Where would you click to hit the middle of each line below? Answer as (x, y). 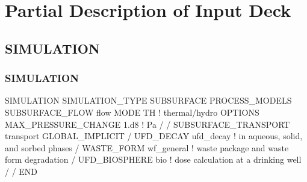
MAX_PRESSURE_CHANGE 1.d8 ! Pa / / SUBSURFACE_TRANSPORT (147, 124)
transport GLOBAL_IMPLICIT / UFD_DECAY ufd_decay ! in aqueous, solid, (154, 136)
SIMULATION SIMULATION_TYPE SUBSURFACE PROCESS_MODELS (148, 100)
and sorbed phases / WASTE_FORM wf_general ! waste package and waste (147, 147)
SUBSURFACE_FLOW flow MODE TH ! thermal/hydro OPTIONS (132, 112)
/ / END (21, 171)
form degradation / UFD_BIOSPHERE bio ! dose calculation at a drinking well (153, 159)
